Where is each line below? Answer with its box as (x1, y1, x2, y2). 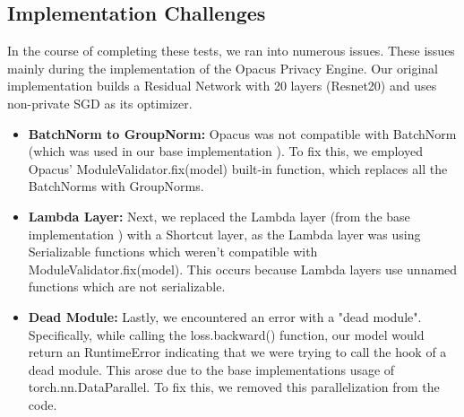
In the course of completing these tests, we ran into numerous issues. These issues (7, 41, 455, 60)
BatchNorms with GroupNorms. (28, 177, 204, 195)
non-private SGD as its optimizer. (7, 93, 193, 112)
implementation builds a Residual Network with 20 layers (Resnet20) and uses (7, 76, 437, 95)
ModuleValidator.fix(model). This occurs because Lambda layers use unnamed (28, 259, 458, 278)
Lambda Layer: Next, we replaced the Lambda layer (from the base (28, 206, 410, 225)
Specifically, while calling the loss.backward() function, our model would (28, 325, 425, 343)
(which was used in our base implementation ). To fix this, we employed (28, 142, 423, 161)
